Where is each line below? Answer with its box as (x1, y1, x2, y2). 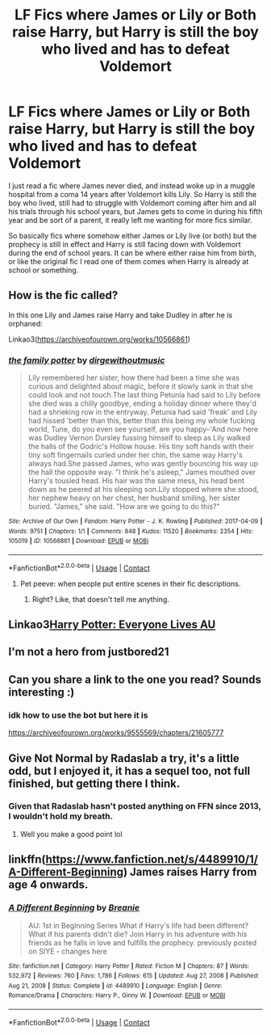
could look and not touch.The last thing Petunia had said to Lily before (27, 390, 261, 400)
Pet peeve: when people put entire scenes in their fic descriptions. (19, 579, 241, 588)
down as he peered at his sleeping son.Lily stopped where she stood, (27, 485, 260, 494)
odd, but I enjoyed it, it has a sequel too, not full (8, 764, 251, 777)
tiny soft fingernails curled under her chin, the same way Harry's (27, 450, 244, 460)
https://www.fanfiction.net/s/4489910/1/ (45, 852, 258, 866)
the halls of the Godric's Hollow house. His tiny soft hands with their (27, 442, 254, 452)
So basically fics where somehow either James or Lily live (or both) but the (8, 230, 257, 240)
